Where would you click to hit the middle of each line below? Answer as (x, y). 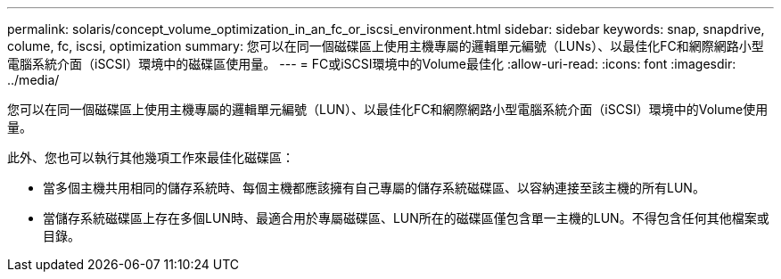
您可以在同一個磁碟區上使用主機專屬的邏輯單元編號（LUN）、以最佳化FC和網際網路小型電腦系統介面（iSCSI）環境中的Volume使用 (388, 109)
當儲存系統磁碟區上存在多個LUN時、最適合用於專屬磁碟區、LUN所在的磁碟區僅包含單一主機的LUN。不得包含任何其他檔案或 (406, 218)
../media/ (33, 80)
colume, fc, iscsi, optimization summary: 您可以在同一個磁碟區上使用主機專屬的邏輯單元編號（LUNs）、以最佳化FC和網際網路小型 (386, 46)
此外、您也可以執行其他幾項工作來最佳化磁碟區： (151, 157)
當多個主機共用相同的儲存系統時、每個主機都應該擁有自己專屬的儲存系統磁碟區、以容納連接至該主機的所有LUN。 (374, 188)
